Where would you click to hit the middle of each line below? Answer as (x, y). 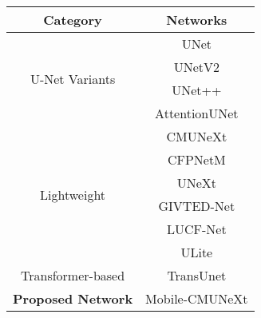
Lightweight (73, 194)
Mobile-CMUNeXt (197, 298)
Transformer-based (73, 275)
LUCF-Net (197, 229)
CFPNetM (196, 159)
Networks (197, 20)
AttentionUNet (197, 113)
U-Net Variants (73, 78)
